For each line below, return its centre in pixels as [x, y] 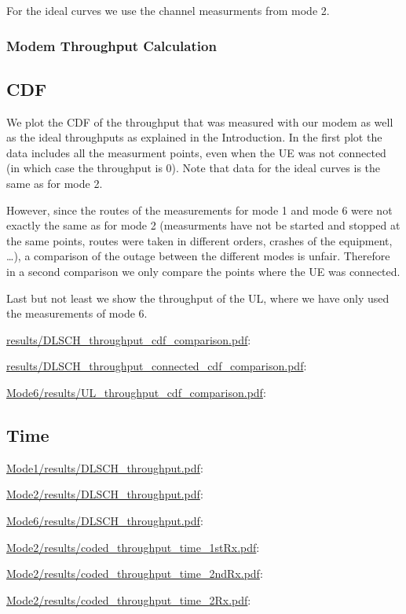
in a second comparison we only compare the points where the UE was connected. [203, 271]
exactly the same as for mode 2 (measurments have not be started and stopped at [203, 225]
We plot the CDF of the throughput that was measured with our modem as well [200, 121]
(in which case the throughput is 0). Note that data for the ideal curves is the [194, 168]
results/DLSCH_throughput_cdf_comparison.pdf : [129, 339]
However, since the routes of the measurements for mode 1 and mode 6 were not [199, 210]
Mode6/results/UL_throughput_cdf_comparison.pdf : [136, 392]
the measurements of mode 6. [77, 313]
